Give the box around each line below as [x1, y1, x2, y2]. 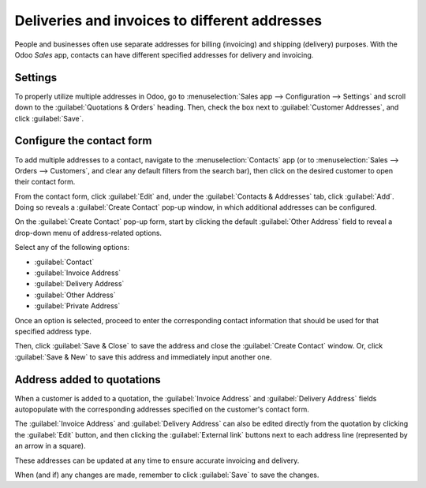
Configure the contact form [14, 134, 152, 147]
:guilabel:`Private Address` [34, 301, 121, 311]
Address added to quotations [14, 373, 161, 386]
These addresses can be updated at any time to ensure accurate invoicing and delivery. [14, 456, 300, 465]
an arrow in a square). [14, 441, 86, 451]
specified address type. [14, 327, 92, 336]
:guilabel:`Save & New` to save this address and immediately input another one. [14, 352, 272, 362]
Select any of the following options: [14, 243, 130, 252]
